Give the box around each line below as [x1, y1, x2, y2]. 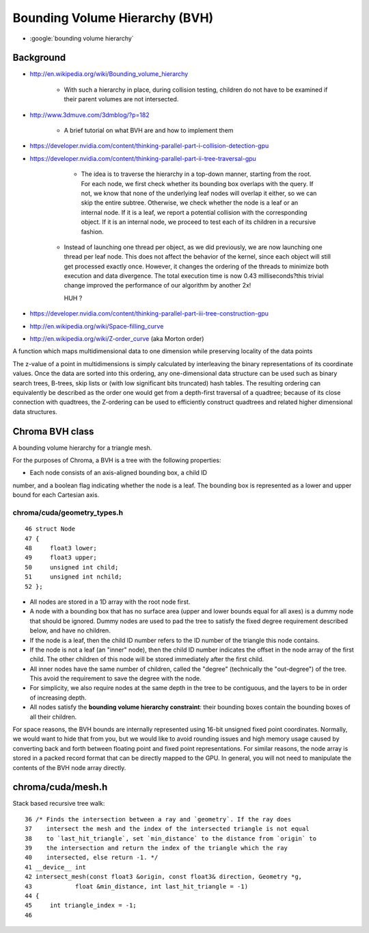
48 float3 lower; [25, 544, 97, 552]
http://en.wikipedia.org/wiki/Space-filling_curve [29, 322, 164, 330]
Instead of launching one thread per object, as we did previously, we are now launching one [64, 243, 323, 251]
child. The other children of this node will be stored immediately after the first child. [29, 655, 264, 663]
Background [12, 52, 66, 64]
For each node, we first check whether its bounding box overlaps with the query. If [81, 179, 314, 188]
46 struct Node [25, 525, 76, 533]
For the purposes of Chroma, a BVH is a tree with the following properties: [12, 456, 221, 465]
